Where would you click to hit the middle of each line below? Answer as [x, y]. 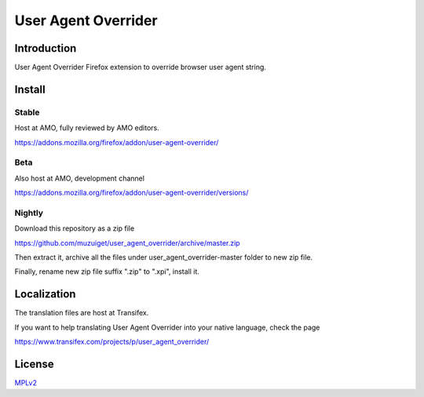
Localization [45, 294]
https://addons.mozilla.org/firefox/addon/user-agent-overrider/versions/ [132, 193]
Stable [27, 112]
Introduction [46, 48]
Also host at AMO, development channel [80, 178]
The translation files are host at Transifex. [82, 313]
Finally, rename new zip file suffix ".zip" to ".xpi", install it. [107, 271]
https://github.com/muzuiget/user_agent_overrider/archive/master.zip [127, 242]
